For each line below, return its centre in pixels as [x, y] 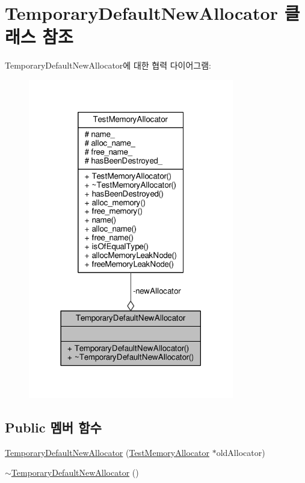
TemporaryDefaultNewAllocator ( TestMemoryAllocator [107, 452]
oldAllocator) [241, 452]
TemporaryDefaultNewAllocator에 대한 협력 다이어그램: [108, 65]
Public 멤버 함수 [53, 427]
